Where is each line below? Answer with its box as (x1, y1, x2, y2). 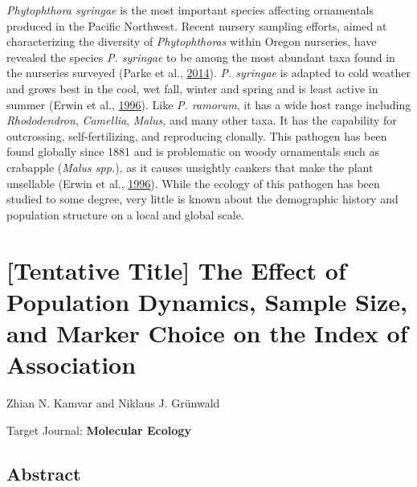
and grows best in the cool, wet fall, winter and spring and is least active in (6, 80, 378, 96)
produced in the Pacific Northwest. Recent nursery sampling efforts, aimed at (6, 17, 387, 34)
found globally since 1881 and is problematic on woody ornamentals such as (6, 143, 380, 160)
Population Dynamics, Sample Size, (6, 284, 407, 317)
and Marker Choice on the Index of (6, 316, 408, 349)
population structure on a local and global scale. (6, 206, 244, 223)
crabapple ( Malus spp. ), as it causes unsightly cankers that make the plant (6, 158, 374, 175)
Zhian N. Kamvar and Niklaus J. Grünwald (6, 395, 220, 411)
